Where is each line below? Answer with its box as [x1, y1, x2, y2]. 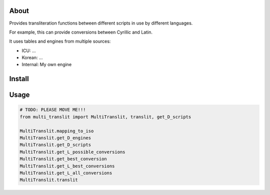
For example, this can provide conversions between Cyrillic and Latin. [9, 29, 152, 35]
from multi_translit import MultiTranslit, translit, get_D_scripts [19, 114, 191, 120]
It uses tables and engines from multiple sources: [9, 38, 111, 45]
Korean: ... [21, 55, 43, 61]
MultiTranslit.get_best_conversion [19, 156, 107, 162]
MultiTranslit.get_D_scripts [19, 142, 91, 148]
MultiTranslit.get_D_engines [19, 135, 91, 141]
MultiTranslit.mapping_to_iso [19, 128, 94, 134]
